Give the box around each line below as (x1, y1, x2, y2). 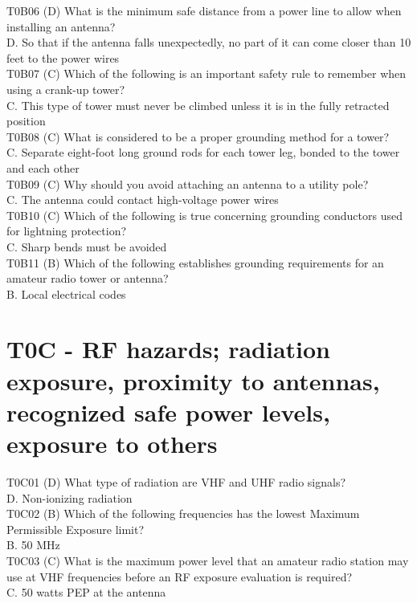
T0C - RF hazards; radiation (6, 332, 330, 365)
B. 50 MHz (6, 536, 60, 553)
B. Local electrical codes (6, 285, 126, 302)
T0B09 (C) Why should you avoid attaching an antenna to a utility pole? (6, 175, 369, 192)
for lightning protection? (6, 222, 127, 239)
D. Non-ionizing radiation (6, 489, 133, 506)
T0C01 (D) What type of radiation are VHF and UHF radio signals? (6, 473, 346, 490)
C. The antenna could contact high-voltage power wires (6, 191, 279, 208)
